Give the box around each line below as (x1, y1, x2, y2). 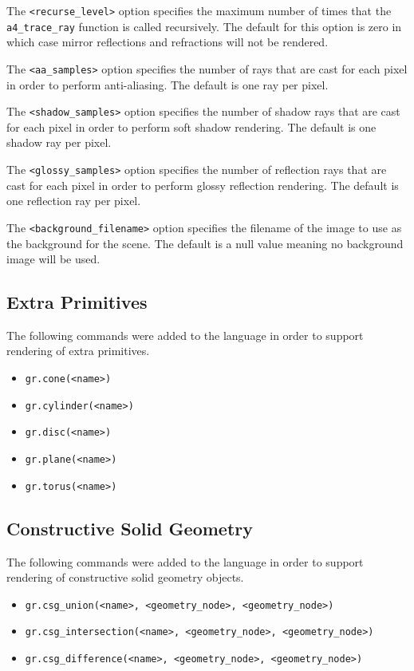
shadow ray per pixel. (6, 134, 112, 151)
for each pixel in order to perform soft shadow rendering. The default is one (6, 118, 377, 135)
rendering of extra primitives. (6, 342, 150, 359)
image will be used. (6, 251, 101, 267)
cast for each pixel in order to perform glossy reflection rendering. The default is (6, 176, 399, 193)
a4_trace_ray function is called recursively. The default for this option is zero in (6, 18, 402, 34)
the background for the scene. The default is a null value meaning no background (6, 235, 404, 251)
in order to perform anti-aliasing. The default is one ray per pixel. (6, 76, 329, 93)
